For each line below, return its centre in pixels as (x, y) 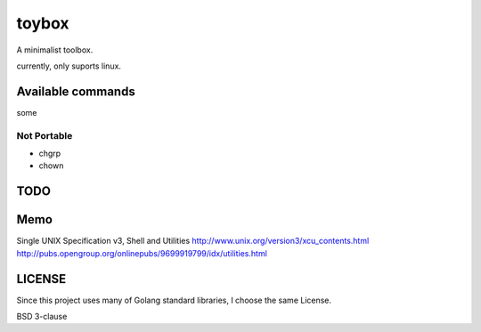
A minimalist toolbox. (55, 50)
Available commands (76, 91)
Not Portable (45, 135)
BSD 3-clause (42, 316)
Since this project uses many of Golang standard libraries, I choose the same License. (174, 300)
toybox (43, 23)
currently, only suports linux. (69, 66)
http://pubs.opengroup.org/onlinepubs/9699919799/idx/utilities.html (142, 253)
